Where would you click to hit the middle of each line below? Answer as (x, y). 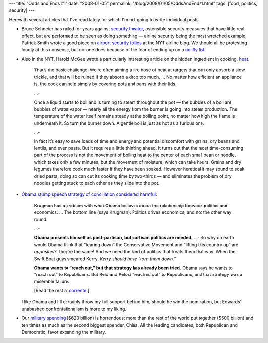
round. (41, 219)
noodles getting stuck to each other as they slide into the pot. (97, 183)
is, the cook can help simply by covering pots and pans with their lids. (105, 84)
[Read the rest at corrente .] (62, 291)
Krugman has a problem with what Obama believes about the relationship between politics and (131, 206)
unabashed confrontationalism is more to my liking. (74, 309)
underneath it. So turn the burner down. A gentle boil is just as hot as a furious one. (119, 123)
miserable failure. (52, 281)
